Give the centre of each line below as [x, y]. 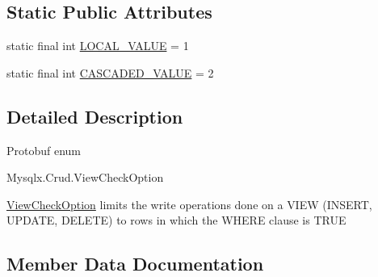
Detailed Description [95, 116]
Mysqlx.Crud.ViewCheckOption [85, 177]
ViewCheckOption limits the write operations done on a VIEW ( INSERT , [189, 204]
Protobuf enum [44, 150]
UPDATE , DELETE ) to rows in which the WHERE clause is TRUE [176, 220]
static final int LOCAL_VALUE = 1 [98, 46]
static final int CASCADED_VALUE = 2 [110, 72]
